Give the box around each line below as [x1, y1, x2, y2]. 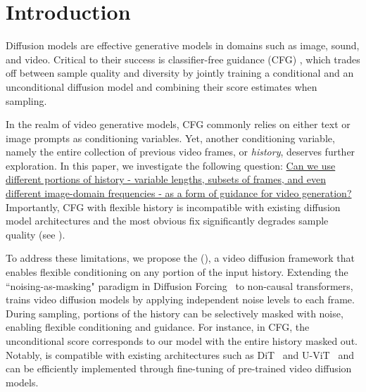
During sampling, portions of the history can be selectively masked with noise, [6, 305, 343, 320]
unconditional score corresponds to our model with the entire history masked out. [6, 334, 358, 348]
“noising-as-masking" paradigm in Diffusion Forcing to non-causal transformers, [6, 278, 353, 293]
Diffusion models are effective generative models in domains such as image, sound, [6, 38, 360, 53]
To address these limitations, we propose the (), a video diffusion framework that [6, 251, 355, 265]
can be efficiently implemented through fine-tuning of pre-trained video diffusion [6, 361, 352, 376]
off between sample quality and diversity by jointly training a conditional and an [6, 65, 354, 80]
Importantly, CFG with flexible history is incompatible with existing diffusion [6, 199, 341, 214]
